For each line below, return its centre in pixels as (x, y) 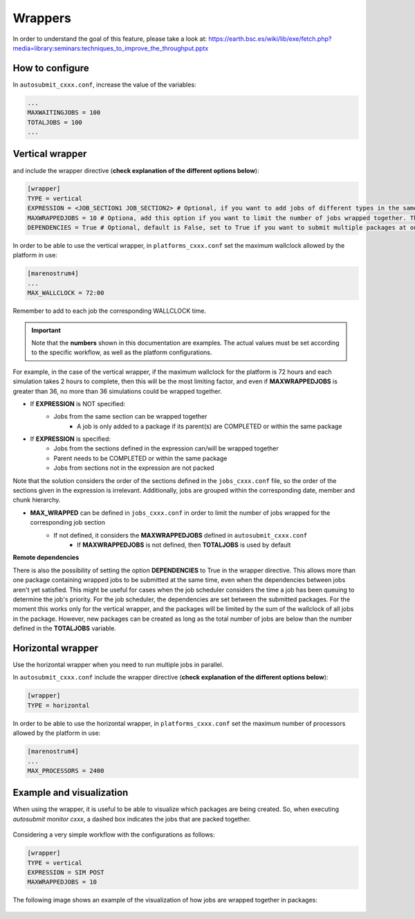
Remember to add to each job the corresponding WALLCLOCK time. (110, 311)
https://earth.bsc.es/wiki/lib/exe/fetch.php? (270, 39)
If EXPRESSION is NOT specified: (78, 403)
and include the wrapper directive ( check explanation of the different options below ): (136, 170)
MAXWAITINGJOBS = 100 (64, 113)
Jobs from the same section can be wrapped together (130, 417)
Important (46, 330)
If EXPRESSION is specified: (70, 439)
